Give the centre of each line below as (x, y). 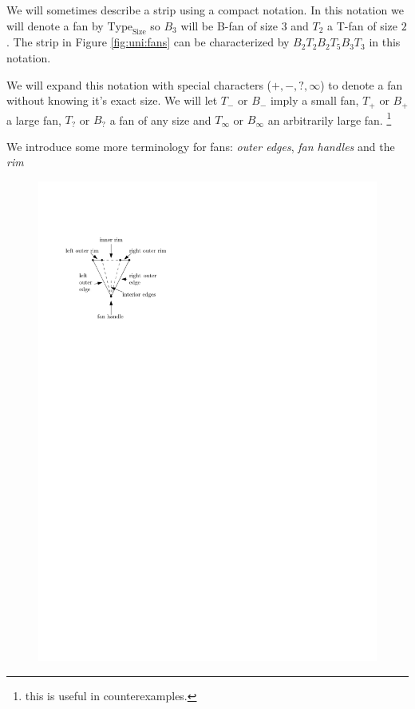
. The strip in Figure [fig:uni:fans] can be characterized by (148, 42)
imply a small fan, (314, 100)
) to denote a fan (362, 84)
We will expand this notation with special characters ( (139, 84)
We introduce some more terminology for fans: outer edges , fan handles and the (201, 146)
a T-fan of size (363, 25)
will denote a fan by (55, 25)
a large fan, (34, 119)
